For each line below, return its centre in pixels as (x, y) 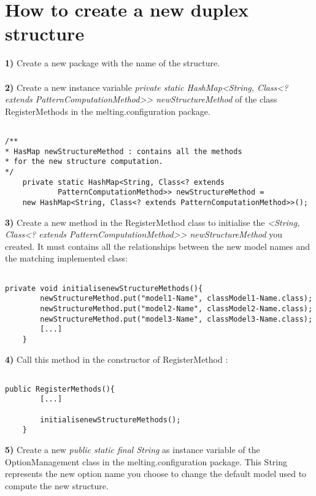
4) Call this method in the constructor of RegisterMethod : (117, 359)
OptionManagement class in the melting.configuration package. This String (146, 461)
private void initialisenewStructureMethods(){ (104, 288)
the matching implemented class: (67, 258)
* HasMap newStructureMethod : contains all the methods (124, 151)
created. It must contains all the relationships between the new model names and (158, 246)
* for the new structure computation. (84, 162)
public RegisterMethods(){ (60, 389)
